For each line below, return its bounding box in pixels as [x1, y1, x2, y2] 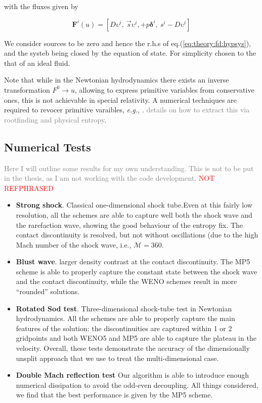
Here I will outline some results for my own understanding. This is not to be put [4, 163, 254, 173]
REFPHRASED [4, 182, 54, 193]
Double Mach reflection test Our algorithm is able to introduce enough [16, 370, 249, 380]
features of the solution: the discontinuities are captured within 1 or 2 [16, 323, 232, 333]
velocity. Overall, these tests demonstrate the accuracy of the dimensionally [16, 343, 250, 353]
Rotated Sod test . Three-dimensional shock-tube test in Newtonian [16, 303, 232, 313]
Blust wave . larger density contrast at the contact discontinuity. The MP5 [16, 256, 250, 267]
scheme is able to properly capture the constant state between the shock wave [16, 266, 257, 276]
